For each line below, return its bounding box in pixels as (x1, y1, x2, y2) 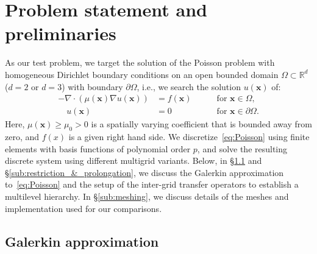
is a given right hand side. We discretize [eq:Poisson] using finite (68, 130, 310, 143)
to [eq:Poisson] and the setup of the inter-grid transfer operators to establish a (5, 178, 299, 191)
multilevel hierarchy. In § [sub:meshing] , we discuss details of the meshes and (5, 189, 289, 202)
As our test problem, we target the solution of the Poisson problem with (5, 56, 275, 69)
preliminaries (5, 21, 116, 46)
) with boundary (62, 80, 123, 93)
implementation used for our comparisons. (5, 202, 162, 214)
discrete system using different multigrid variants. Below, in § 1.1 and (5, 154, 262, 167)
